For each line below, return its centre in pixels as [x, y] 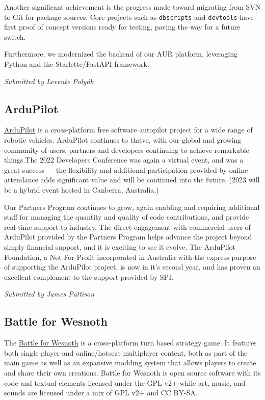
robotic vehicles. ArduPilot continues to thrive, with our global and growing [123, 140]
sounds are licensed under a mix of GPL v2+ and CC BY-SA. [101, 393]
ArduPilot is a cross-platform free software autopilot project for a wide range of [128, 130]
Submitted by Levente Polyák [49, 81]
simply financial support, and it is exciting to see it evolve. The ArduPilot [120, 246]
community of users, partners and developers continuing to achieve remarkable [127, 150]
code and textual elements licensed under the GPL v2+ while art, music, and [125, 382]
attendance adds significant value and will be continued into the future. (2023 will [132, 180]
